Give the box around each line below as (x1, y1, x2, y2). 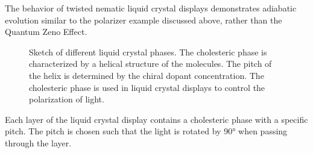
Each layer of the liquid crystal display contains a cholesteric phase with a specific (5, 113, 308, 125)
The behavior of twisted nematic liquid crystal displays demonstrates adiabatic (5, 2, 297, 14)
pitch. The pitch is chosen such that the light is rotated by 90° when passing (5, 125, 288, 137)
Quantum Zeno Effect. (5, 25, 87, 38)
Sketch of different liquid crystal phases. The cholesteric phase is (29, 45, 267, 58)
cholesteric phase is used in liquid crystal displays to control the (29, 81, 265, 93)
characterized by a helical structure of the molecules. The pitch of (29, 57, 272, 70)
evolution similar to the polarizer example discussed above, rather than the (5, 13, 282, 26)
